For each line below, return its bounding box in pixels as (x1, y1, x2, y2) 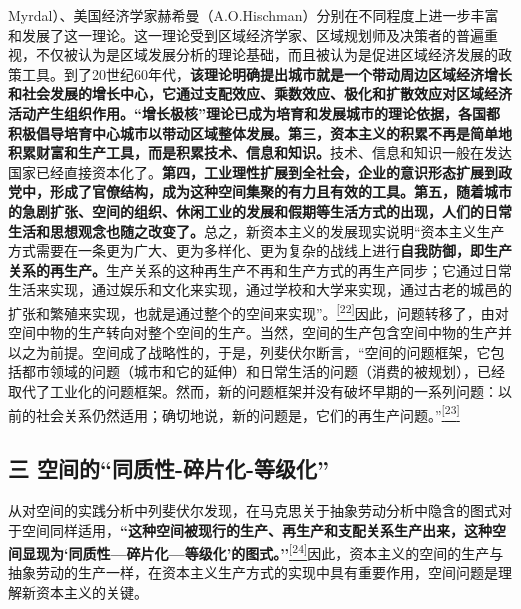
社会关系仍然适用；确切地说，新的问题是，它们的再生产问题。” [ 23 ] (35, 401, 460, 425)
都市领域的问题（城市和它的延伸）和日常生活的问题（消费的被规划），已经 (21, 361, 505, 382)
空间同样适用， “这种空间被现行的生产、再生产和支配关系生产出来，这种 (21, 519, 492, 540)
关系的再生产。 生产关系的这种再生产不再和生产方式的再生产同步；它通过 (8, 259, 484, 280)
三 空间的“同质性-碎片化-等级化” (8, 453, 330, 484)
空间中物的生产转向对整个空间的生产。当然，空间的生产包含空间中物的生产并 (8, 322, 512, 343)
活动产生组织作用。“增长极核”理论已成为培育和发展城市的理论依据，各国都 (8, 102, 500, 123)
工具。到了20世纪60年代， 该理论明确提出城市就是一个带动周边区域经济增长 (21, 63, 512, 84)
